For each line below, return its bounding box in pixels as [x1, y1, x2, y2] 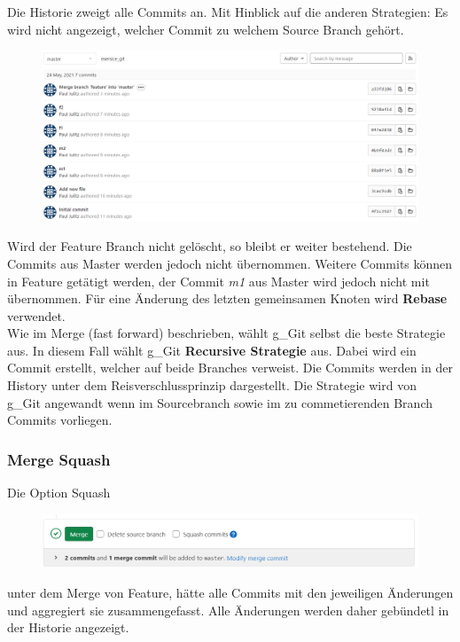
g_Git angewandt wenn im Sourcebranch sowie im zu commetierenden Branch [7, 393, 433, 411]
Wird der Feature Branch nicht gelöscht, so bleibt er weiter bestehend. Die [7, 237, 412, 255]
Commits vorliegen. [7, 411, 113, 429]
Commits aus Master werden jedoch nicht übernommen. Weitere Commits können [7, 254, 453, 272]
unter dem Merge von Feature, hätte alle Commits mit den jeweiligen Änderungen [7, 583, 454, 602]
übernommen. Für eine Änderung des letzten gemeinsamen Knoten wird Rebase [7, 289, 448, 308]
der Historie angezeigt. [7, 618, 129, 637]
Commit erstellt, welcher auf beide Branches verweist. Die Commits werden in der [7, 358, 453, 377]
